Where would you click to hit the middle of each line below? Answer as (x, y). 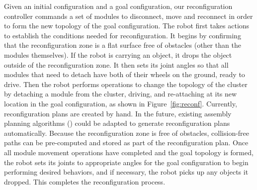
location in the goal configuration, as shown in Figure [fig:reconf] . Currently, (121, 103)
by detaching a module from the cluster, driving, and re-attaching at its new (121, 94)
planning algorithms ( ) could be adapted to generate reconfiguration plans (117, 123)
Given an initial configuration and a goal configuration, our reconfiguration (118, 6)
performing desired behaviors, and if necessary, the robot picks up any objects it (126, 172)
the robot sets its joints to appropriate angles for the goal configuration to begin (126, 162)
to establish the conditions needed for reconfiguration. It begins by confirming (123, 35)
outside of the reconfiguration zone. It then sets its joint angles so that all (116, 64)
